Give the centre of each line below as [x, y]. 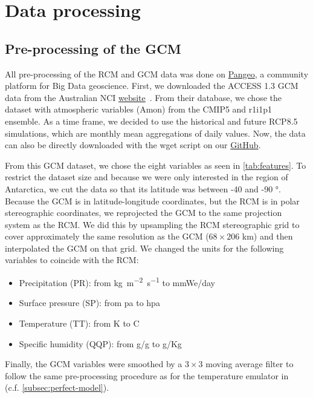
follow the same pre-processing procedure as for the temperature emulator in [147, 375]
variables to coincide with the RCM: [72, 260]
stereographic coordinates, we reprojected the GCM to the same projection [144, 213]
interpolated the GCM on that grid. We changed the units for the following [144, 248]
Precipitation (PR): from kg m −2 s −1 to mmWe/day [117, 282]
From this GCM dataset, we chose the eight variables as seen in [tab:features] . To [156, 165]
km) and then [267, 236]
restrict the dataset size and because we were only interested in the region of [147, 177]
